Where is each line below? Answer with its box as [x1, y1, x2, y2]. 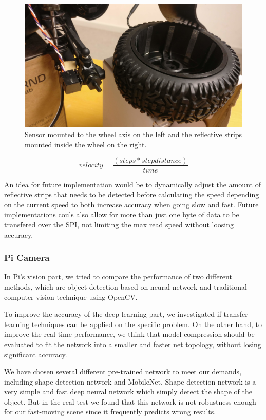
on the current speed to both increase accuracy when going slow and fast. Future [4, 199, 259, 209]
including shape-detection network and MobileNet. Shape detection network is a [4, 376, 256, 387]
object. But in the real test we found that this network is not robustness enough [4, 396, 256, 407]
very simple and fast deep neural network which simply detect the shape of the [4, 386, 253, 397]
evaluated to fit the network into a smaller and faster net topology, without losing [4, 338, 261, 349]
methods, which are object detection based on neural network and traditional [4, 281, 247, 292]
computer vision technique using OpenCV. [4, 291, 138, 302]
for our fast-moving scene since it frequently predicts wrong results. [4, 406, 216, 417]
